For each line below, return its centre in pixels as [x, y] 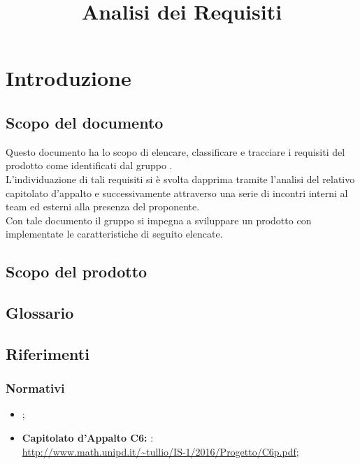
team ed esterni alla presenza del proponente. [103, 206]
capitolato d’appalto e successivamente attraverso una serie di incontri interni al [177, 193]
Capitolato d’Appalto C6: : [88, 438]
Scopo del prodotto [77, 271]
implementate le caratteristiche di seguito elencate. [114, 234]
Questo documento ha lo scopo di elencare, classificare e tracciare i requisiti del [175, 151]
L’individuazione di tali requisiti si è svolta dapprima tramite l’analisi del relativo [180, 179]
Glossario [40, 313]
